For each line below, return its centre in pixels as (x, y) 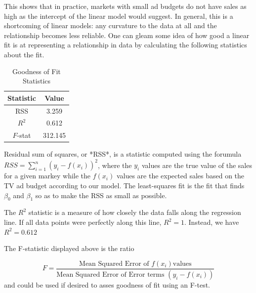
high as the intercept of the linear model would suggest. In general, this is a (119, 16)
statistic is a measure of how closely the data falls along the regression (135, 212)
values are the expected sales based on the (180, 176)
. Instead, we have (212, 222)
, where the (115, 165)
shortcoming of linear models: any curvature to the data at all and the (110, 25)
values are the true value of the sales (197, 165)
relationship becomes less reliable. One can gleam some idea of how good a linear (127, 35)
